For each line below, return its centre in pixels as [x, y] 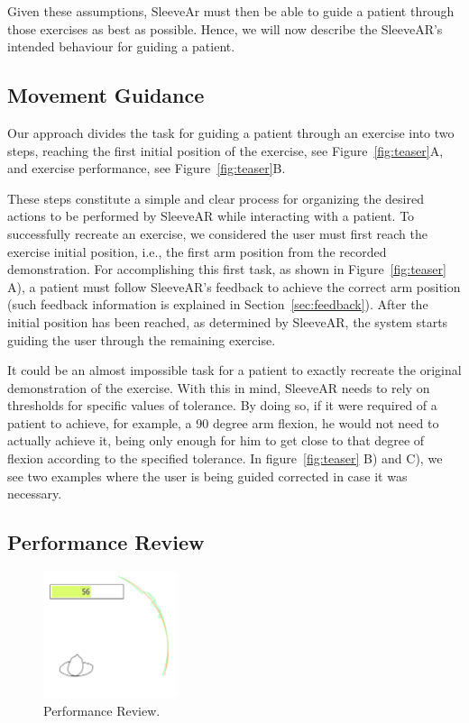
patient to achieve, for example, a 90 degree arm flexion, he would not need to [223, 422]
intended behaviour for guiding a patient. [121, 46]
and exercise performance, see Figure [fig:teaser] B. [147, 168]
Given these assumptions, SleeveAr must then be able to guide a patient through [231, 11]
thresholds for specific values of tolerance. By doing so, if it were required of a [222, 405]
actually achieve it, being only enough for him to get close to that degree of [216, 440]
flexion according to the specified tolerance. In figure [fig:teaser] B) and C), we [225, 458]
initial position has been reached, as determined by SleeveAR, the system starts [228, 321]
